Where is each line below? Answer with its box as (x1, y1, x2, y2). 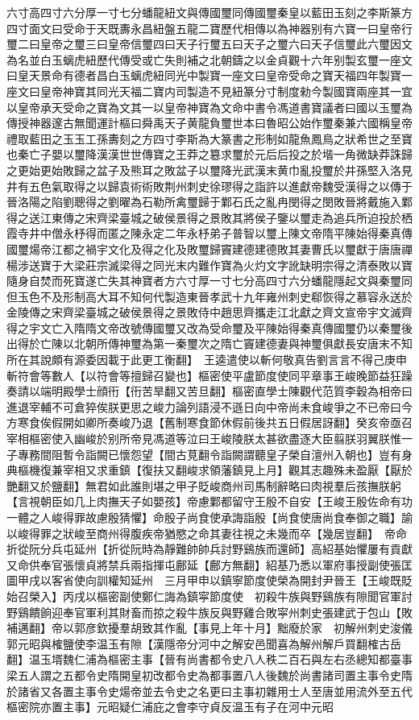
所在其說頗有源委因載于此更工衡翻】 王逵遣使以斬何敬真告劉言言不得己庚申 (6, 351, 407, 368)
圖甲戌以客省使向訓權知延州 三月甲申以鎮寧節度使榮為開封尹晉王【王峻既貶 (6, 572, 413, 589)
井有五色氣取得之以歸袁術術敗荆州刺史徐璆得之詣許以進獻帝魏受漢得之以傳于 (6, 177, 413, 194)
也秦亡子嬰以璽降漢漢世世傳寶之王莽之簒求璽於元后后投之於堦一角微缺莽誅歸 (6, 146, 413, 163)
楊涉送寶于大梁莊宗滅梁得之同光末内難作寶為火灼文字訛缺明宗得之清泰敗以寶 (6, 256, 413, 273)
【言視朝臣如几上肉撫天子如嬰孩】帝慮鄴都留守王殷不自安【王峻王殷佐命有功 (6, 493, 413, 510)
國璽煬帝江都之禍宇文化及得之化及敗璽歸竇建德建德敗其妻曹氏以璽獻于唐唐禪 (6, 240, 413, 257)
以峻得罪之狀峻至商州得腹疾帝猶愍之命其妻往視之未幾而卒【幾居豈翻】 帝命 (6, 524, 407, 541)
